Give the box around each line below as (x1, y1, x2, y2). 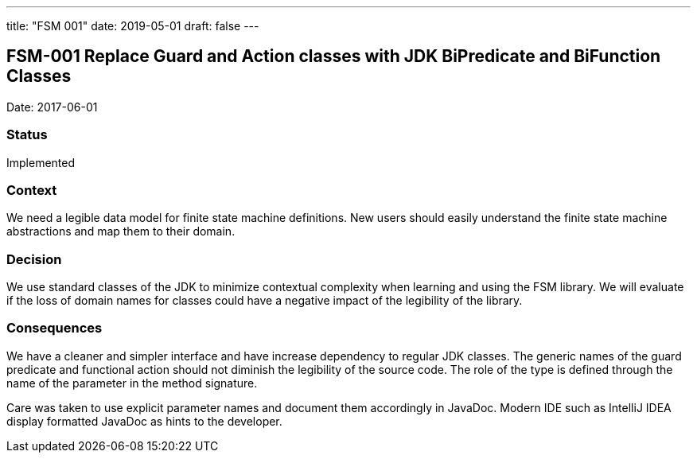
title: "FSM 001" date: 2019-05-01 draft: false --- (6, 19, 259, 33)
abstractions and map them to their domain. (6, 224, 236, 239)
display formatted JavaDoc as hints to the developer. (6, 414, 282, 428)
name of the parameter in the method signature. (6, 375, 258, 390)
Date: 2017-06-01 (6, 99, 98, 114)
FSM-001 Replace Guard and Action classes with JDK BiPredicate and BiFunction (6, 46, 661, 67)
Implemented (6, 155, 76, 169)
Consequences (6, 320, 103, 336)
